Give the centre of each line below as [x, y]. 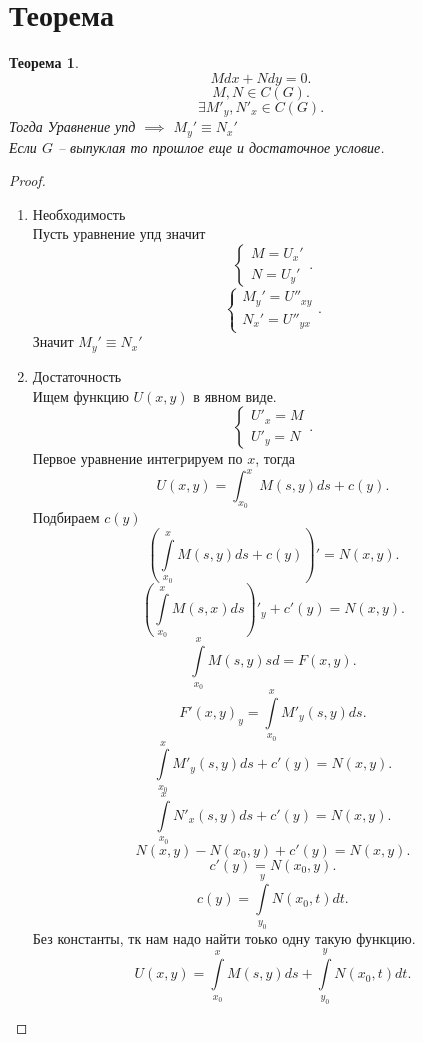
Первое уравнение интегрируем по [137, 458]
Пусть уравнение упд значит [119, 233]
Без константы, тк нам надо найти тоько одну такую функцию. [224, 937]
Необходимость [79, 213]
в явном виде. [235, 395]
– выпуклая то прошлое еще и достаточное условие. [221, 146]
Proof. [27, 180]
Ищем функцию [80, 395]
